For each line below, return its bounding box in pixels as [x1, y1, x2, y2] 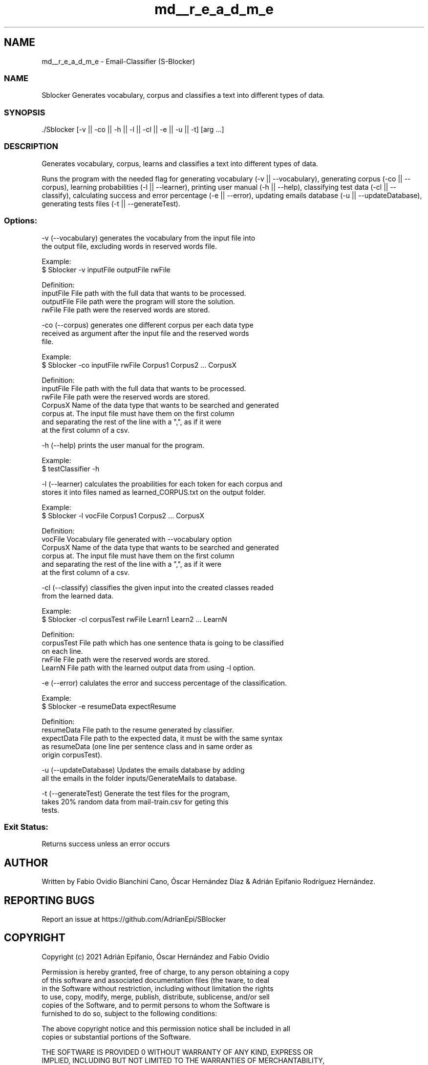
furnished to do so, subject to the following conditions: [42, 1009, 217, 1018]
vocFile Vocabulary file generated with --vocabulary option [42, 534, 232, 543]
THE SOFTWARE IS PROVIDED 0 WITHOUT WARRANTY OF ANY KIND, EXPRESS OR [42, 1047, 313, 1056]
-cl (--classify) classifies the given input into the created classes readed [42, 583, 274, 592]
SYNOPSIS [4, 107, 45, 117]
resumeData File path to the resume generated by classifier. [42, 725, 234, 734]
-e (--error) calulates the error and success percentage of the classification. [42, 678, 287, 687]
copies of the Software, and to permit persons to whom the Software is [42, 1000, 270, 1009]
